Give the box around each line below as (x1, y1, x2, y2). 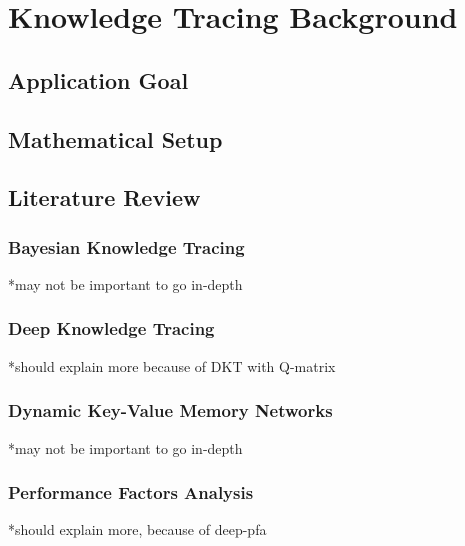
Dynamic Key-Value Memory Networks (8, 398, 333, 423)
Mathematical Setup (8, 123, 223, 154)
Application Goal (8, 64, 189, 95)
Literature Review (8, 182, 201, 213)
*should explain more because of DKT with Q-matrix (8, 355, 336, 376)
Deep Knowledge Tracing (8, 316, 215, 341)
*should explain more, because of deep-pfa (8, 519, 267, 540)
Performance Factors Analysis (8, 480, 254, 505)
